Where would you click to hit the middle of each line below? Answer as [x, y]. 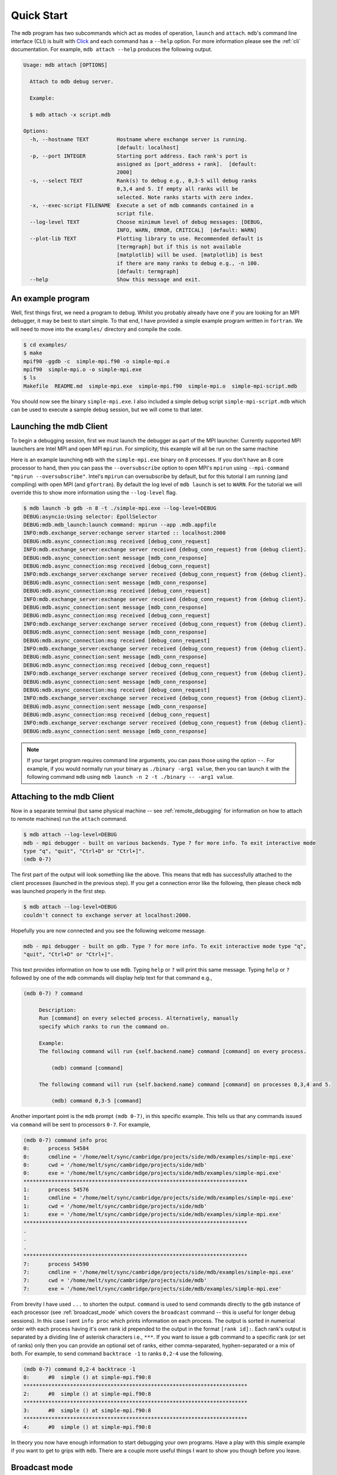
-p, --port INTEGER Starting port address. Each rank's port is [139, 156]
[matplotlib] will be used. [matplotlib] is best [190, 255]
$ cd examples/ [45, 345]
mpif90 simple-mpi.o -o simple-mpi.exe [82, 369]
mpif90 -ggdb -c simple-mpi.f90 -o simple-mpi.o [96, 361]
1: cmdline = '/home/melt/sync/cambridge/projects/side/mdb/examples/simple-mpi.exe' [159, 1198]
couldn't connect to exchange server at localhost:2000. [107, 915]
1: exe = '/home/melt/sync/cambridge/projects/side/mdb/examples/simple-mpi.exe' [153, 1215]
